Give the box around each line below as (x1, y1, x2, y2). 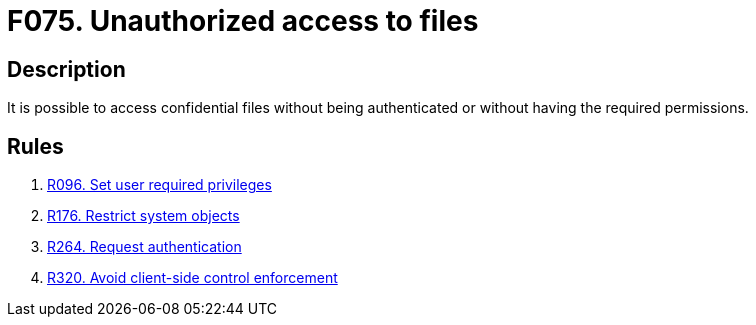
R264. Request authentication (47, 238, 242, 256)
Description (7, 56, 126, 82)
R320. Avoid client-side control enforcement (47, 269, 338, 287)
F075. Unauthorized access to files (7, 4, 479, 38)
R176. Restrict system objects (47, 207, 240, 225)
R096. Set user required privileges (47, 176, 272, 194)
